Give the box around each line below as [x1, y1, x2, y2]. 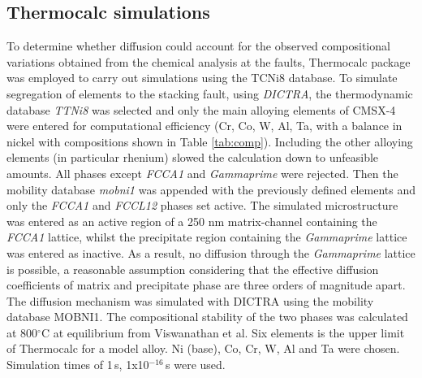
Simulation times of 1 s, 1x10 [6, 356, 149, 373]
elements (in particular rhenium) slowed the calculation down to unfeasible [6, 149, 379, 166]
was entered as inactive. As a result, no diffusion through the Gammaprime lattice [6, 244, 416, 261]
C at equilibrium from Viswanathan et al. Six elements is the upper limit [41, 324, 405, 341]
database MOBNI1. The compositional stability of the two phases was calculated [6, 308, 408, 325]
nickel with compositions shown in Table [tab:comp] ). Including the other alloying [6, 133, 413, 150]
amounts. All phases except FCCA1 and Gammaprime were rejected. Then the [6, 164, 398, 181]
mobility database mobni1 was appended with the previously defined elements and [6, 180, 416, 198]
